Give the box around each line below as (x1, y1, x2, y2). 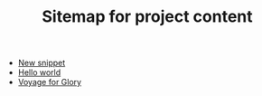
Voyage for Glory (17, 77, 82, 88)
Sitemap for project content (42, 6, 253, 27)
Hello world (17, 67, 61, 78)
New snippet (17, 57, 66, 69)
